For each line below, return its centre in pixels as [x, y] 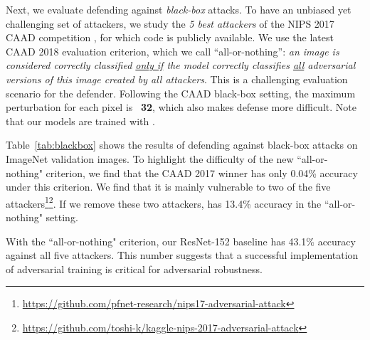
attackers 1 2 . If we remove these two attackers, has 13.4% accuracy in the [164, 202]
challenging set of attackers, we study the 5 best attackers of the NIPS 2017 [170, 23]
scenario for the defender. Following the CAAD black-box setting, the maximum [181, 93]
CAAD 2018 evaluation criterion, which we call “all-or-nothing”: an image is [173, 51]
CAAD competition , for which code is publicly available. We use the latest [170, 37]
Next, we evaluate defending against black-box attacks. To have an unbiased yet [179, 9]
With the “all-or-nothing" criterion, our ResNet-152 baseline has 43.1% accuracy [181, 241]
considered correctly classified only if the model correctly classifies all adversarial [181, 65]
